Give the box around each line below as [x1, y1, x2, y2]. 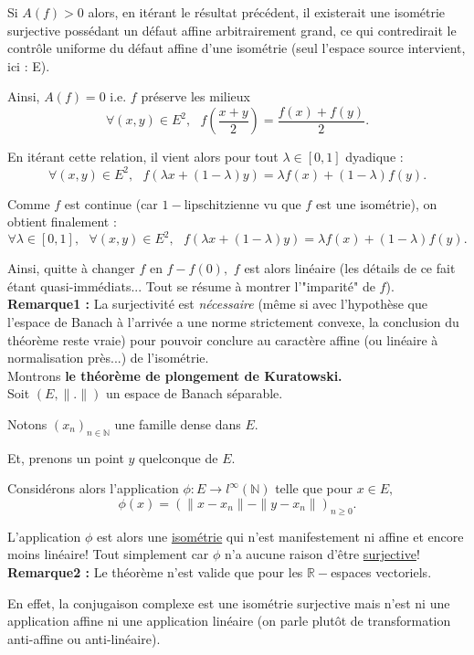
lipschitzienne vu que [184, 194, 301, 213]
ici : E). [7, 56, 50, 75]
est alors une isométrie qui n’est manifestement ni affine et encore [97, 526, 464, 545]
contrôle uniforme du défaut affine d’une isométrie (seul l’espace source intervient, [7, 38, 466, 58]
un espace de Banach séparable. [105, 384, 283, 403]
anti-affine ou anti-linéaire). [7, 629, 161, 648]
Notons [7, 414, 47, 433]
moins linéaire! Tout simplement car [7, 544, 209, 564]
